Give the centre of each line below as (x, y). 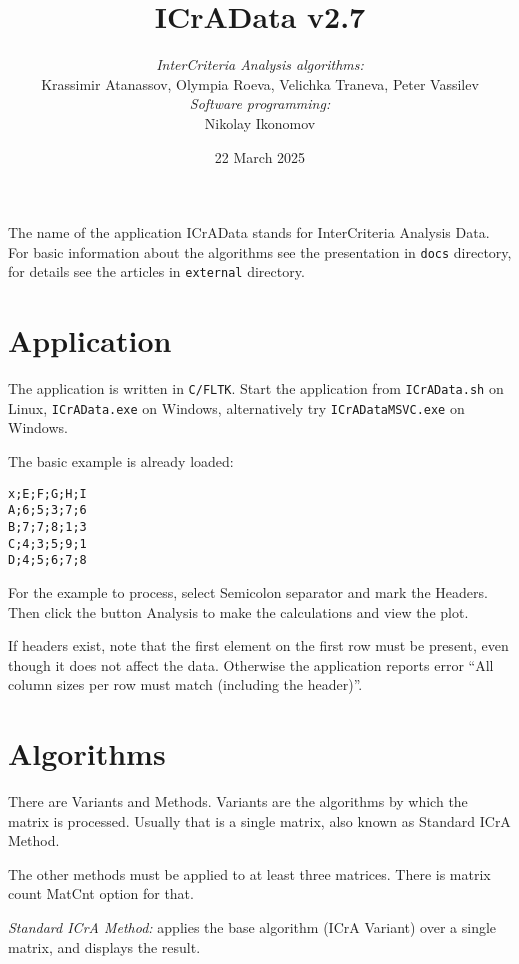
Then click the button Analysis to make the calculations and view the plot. (238, 611)
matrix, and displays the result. (104, 946)
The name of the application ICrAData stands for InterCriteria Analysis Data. (249, 232)
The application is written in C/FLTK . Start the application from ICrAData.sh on (256, 388)
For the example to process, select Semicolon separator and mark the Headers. (248, 591)
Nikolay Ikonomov (260, 122)
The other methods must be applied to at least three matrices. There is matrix (249, 873)
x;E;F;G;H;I (47, 493)
